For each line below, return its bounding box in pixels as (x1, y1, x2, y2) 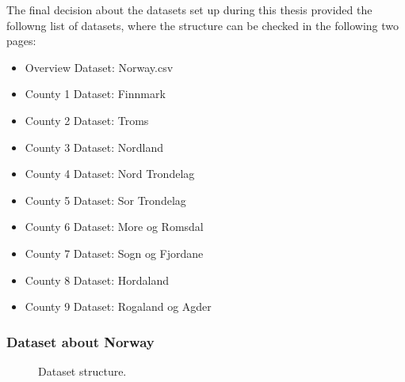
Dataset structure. (38, 362, 127, 379)
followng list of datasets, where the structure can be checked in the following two (6, 17, 399, 33)
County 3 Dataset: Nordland (25, 138, 163, 155)
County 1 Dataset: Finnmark (25, 85, 166, 102)
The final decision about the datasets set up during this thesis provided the (6, 2, 373, 17)
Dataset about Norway (6, 331, 155, 351)
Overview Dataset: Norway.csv (25, 59, 174, 75)
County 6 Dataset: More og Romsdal (25, 218, 204, 235)
